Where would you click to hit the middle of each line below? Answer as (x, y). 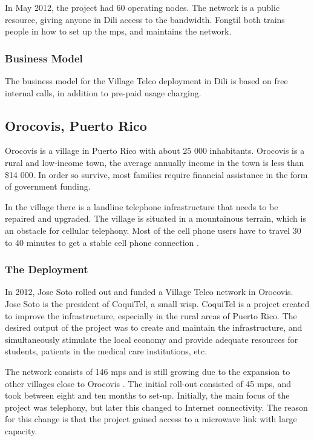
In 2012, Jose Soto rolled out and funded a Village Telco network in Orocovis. (149, 292)
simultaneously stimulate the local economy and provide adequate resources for (152, 339)
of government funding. (48, 186)
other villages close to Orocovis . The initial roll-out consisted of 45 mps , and (148, 383)
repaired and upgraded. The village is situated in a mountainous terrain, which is (155, 218)
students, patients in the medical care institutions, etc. (106, 351)
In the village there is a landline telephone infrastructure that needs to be (142, 206)
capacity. (21, 430)
